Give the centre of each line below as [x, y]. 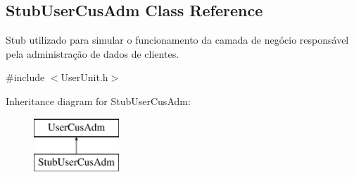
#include [25, 77]
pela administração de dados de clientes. [93, 53]
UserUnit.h [84, 77]
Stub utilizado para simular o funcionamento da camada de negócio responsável [177, 40]
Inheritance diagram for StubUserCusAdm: [98, 100]
